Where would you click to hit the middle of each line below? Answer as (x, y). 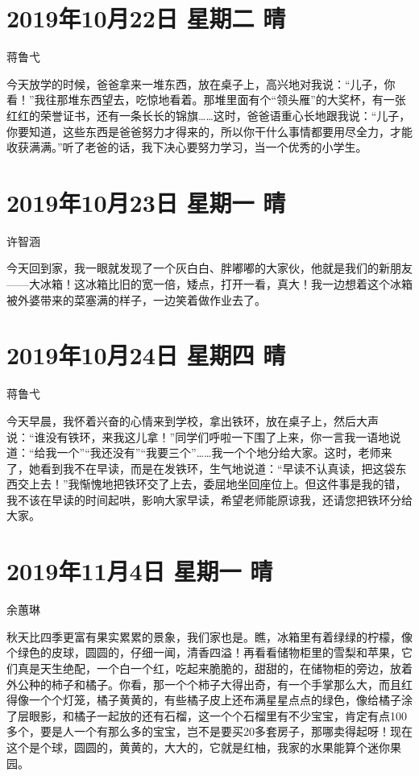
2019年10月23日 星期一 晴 (146, 202)
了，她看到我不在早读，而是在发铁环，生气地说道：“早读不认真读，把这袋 (201, 468)
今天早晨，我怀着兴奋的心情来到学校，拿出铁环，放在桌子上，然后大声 (193, 420)
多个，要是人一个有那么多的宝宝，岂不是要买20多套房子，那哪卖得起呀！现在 (209, 731)
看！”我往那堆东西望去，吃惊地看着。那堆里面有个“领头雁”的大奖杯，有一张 (206, 100)
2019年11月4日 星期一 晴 (140, 571)
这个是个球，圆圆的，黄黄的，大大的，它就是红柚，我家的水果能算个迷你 (198, 747)
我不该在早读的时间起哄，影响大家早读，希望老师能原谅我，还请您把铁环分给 (209, 499)
